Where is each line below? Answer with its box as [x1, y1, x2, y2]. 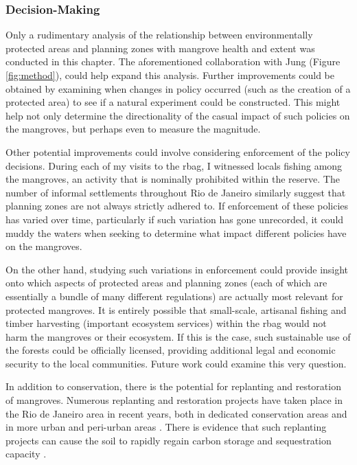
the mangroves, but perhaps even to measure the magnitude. [5, 122, 261, 136]
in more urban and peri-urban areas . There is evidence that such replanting [5, 420, 327, 434]
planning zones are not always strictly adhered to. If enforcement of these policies [5, 199, 349, 213]
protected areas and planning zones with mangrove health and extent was [5, 41, 315, 55]
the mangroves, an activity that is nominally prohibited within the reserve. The [5, 172, 340, 186]
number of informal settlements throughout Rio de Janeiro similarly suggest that [5, 185, 346, 199]
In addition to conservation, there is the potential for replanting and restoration [5, 379, 341, 394]
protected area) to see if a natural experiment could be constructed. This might [5, 95, 341, 109]
